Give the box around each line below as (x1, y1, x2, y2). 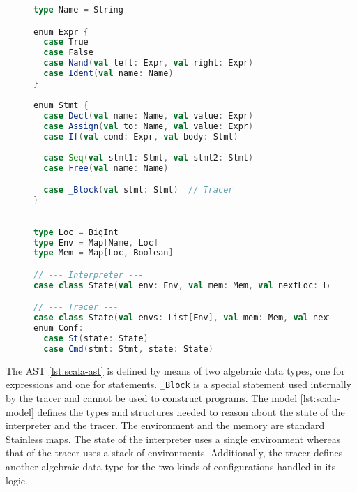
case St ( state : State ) (43, 333, 149, 343)
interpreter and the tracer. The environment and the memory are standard (6, 418, 325, 433)
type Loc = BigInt (33, 227, 119, 237)
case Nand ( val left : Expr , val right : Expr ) (43, 58, 254, 68)
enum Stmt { (33, 100, 89, 111)
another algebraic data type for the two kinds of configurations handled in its (6, 459, 336, 473)
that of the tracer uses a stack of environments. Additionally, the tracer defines (6, 445, 343, 460)
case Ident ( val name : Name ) (43, 68, 174, 79)
